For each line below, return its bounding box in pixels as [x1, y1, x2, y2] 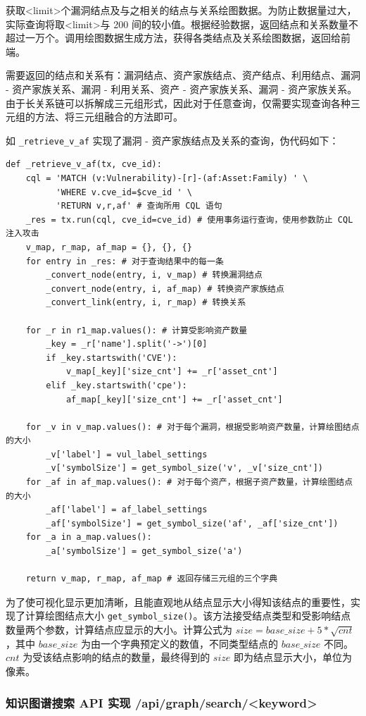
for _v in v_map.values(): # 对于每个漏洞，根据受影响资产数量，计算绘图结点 [25, 421, 360, 432]
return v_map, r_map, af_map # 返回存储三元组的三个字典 [25, 574, 278, 584]
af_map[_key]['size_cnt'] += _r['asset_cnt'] [65, 394, 283, 405]
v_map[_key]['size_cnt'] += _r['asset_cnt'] [65, 366, 278, 377]
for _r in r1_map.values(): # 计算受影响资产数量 [25, 325, 248, 335]
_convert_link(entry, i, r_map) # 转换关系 [46, 297, 246, 308]
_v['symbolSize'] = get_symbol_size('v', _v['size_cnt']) [46, 463, 324, 474]
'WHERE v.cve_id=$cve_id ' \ [56, 187, 192, 197]
